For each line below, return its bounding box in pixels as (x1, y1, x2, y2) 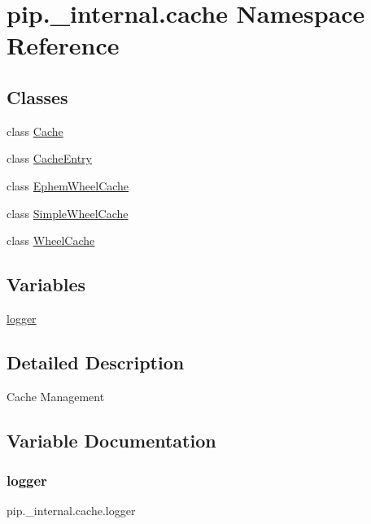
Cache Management (7, 387, 105, 404)
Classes (7, 84, 68, 109)
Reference (7, 28, 120, 62)
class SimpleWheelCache (7, 204, 129, 221)
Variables (7, 272, 86, 297)
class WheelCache (7, 232, 95, 249)
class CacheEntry (7, 150, 92, 167)
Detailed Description (7, 349, 185, 374)
